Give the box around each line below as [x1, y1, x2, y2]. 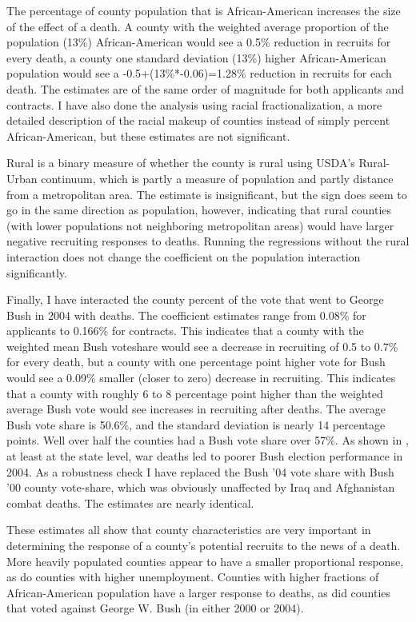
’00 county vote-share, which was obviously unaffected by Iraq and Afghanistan [6, 479, 395, 496]
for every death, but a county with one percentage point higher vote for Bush [6, 353, 386, 370]
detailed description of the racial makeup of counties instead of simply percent [6, 112, 390, 129]
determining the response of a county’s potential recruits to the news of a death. [6, 537, 401, 553]
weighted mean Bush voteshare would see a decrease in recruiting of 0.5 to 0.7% [6, 337, 398, 354]
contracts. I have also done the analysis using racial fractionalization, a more [6, 96, 382, 113]
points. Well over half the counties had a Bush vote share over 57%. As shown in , [6, 432, 409, 449]
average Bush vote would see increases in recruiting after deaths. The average [6, 401, 386, 417]
